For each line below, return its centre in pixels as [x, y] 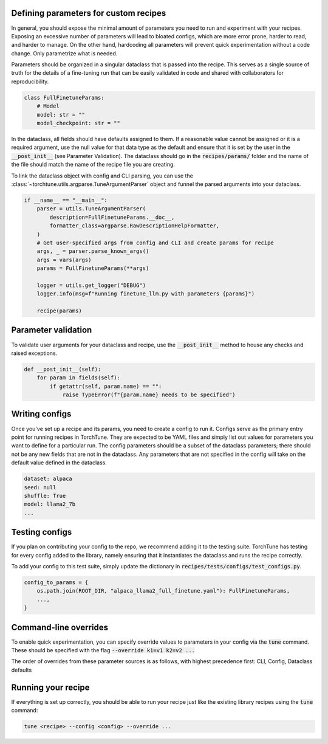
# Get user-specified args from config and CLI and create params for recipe [155, 243]
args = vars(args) [64, 260]
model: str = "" [61, 115]
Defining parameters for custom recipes [89, 13]
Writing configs [41, 414]
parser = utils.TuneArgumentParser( [91, 209]
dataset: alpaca [48, 479]
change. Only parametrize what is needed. [64, 53]
